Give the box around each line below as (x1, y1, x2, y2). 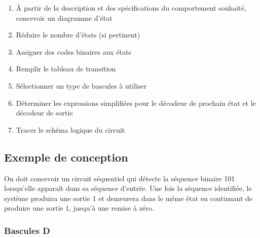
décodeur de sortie (16, 107, 73, 118)
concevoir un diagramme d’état (16, 12, 113, 23)
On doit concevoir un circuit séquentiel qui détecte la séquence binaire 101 (4, 173, 235, 183)
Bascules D (4, 224, 50, 236)
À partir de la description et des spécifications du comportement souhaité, (16, 3, 246, 13)
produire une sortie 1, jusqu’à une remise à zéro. (4, 203, 154, 213)
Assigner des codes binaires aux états (16, 46, 132, 57)
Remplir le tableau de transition (16, 63, 116, 74)
